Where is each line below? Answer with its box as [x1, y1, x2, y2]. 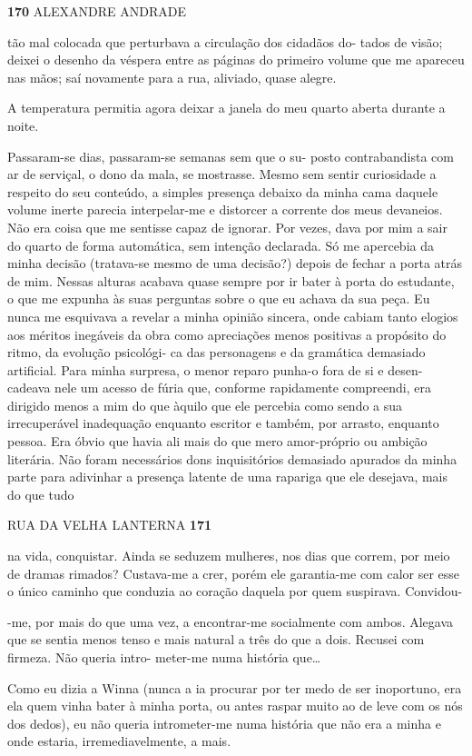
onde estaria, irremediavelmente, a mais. [7, 731, 231, 751]
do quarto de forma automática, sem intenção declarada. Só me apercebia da [7, 235, 434, 254]
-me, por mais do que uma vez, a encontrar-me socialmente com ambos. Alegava [7, 612, 454, 631]
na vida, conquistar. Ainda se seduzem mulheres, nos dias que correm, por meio [7, 546, 450, 565]
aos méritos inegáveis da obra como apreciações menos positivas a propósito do [7, 324, 447, 343]
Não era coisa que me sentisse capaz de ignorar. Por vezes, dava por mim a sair [7, 217, 447, 236]
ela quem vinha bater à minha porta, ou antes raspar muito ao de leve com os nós [7, 696, 463, 715]
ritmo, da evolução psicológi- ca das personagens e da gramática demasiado [7, 343, 426, 362]
